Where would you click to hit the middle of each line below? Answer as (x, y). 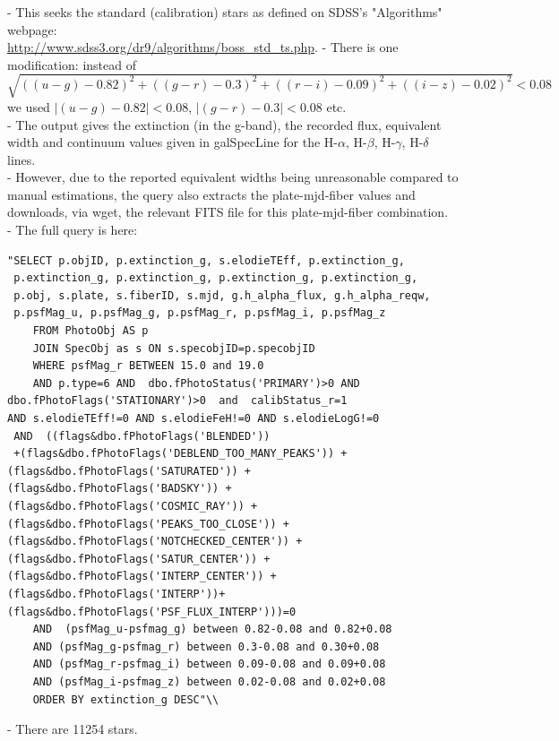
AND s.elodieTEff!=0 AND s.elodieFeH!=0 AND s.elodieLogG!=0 (193, 419)
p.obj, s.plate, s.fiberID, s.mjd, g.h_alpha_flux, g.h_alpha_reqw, (222, 295)
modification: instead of (72, 64)
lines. (21, 159)
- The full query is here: (73, 230)
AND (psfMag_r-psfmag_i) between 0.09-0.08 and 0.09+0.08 (209, 664)
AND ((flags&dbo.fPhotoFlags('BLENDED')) (142, 436)
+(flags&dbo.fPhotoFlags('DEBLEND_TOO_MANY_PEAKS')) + (181, 454)
